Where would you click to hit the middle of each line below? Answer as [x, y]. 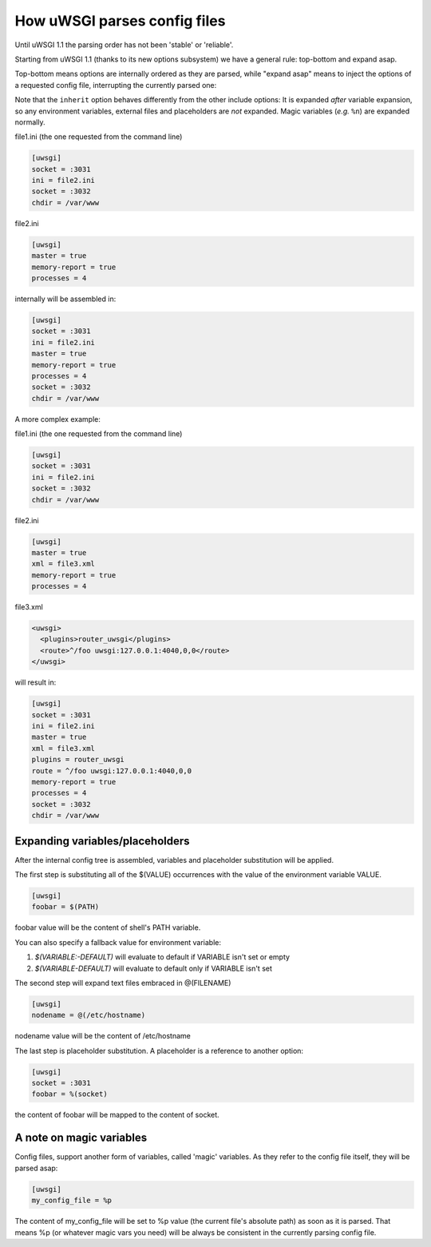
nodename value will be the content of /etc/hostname [103, 1036]
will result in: [36, 682]
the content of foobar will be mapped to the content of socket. [117, 1115]
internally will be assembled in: [65, 299]
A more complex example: [58, 419]
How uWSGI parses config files [120, 21]
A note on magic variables [81, 1138]
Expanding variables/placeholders [103, 841]
